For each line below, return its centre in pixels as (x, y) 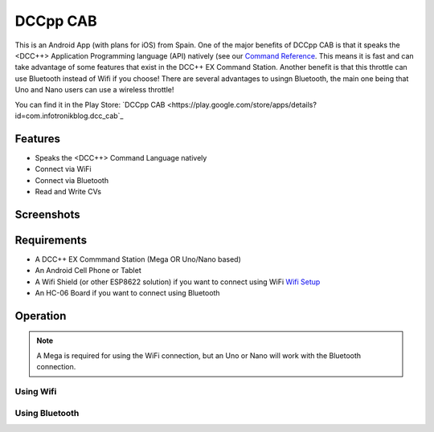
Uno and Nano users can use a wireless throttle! (94, 90)
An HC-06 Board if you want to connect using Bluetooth (127, 293)
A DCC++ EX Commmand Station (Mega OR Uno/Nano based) (138, 259)
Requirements (51, 240)
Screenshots (47, 214)
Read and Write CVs (68, 191)
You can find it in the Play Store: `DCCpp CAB (90, 104)
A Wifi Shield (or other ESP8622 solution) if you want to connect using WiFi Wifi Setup (178, 282)
